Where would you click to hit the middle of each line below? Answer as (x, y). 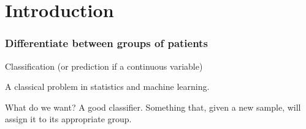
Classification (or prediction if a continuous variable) (104, 66)
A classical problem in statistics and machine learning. (107, 87)
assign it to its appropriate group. (68, 119)
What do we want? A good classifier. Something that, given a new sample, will (153, 107)
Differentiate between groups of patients (106, 43)
